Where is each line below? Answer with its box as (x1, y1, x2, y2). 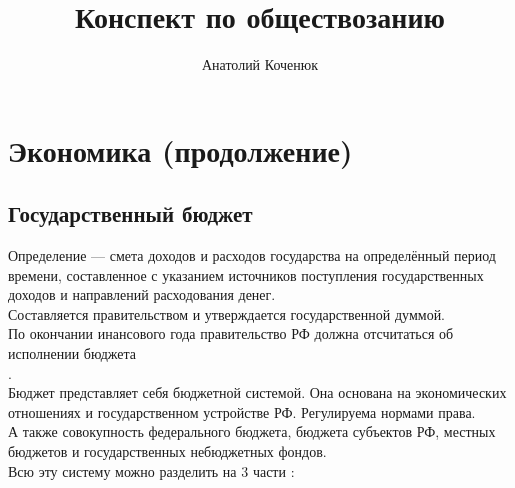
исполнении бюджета (8, 343, 137, 364)
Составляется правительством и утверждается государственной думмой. (8, 303, 446, 324)
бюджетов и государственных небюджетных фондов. (8, 441, 327, 462)
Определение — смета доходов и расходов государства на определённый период (8, 245, 496, 266)
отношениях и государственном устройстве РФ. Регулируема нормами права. (8, 401, 476, 422)
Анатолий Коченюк (201, 54, 319, 75)
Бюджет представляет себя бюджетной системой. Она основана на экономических (8, 382, 507, 403)
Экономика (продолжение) (8, 129, 353, 170)
